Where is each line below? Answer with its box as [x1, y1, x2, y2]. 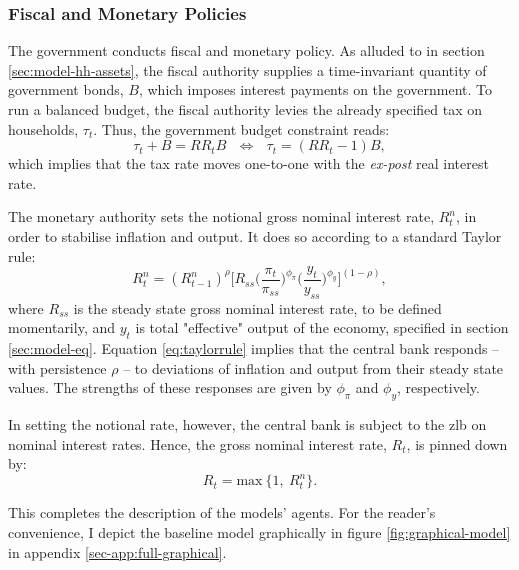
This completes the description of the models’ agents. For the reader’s [8, 502, 436, 523]
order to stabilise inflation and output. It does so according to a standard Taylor [8, 225, 502, 246]
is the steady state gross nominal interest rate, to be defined [73, 297, 442, 318]
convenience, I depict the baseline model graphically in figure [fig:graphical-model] [8, 522, 511, 543]
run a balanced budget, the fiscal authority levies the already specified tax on [8, 99, 483, 119]
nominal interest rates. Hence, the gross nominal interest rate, [8, 433, 387, 454]
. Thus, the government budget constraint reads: [93, 118, 390, 139]
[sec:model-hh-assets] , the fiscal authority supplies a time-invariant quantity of [8, 59, 487, 80]
